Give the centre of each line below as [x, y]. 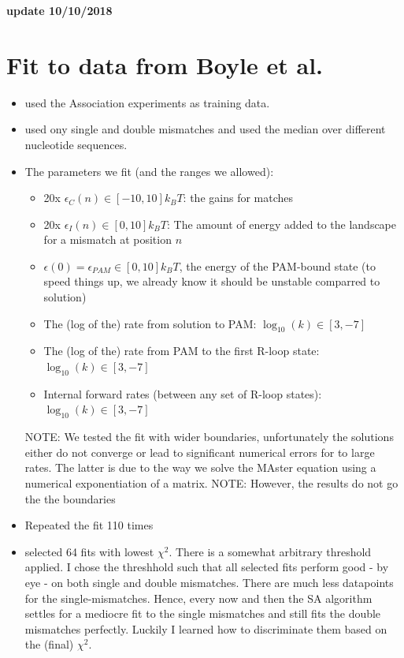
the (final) [49, 644]
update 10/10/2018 [59, 10]
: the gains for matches [238, 198]
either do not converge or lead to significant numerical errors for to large [200, 452]
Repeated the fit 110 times [89, 525]
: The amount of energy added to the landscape [282, 224]
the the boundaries [70, 498]
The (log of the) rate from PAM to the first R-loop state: [182, 351]
